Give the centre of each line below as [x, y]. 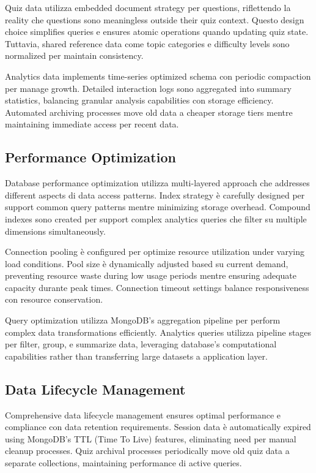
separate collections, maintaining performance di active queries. [123, 463]
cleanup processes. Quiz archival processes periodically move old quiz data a [147, 451]
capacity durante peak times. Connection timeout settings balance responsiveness [157, 287]
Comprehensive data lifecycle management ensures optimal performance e [143, 414]
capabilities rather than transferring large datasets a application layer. [136, 356]
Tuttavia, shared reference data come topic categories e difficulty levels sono [147, 43]
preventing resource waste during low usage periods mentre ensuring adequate [151, 275]
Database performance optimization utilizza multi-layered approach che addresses [157, 183]
